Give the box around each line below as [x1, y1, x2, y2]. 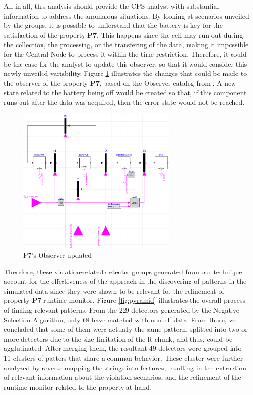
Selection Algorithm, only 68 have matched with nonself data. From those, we [4, 314, 237, 324]
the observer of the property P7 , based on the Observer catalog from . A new [4, 77, 236, 88]
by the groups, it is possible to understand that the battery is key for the [4, 20, 223, 30]
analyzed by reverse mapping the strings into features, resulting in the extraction [4, 362, 247, 372]
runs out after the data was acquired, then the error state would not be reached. [4, 97, 245, 107]
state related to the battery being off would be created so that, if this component [4, 87, 247, 98]
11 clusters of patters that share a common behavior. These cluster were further [4, 352, 243, 363]
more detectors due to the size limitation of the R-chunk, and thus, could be [4, 333, 232, 344]
